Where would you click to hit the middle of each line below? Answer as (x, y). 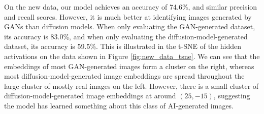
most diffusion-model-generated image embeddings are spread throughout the (124, 76)
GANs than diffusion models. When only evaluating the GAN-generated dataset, (130, 26)
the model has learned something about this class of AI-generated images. (119, 105)
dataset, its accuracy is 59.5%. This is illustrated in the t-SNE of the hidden (123, 46)
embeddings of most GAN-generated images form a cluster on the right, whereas (129, 66)
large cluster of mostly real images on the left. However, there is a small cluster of (131, 85)
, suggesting (232, 96)
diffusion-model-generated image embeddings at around (90, 96)
